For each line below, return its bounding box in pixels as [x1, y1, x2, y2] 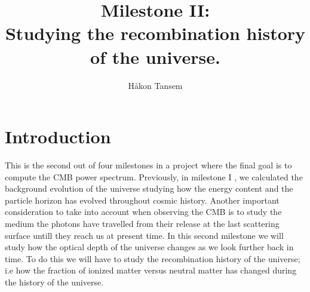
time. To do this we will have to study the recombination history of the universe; [5, 252, 300, 265]
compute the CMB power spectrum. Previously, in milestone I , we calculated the [5, 170, 303, 183]
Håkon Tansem [128, 79, 183, 91]
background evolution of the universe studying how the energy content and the [5, 182, 293, 195]
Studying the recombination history [5, 21, 306, 45]
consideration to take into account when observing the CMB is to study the [5, 205, 282, 218]
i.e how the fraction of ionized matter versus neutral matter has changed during [5, 264, 297, 276]
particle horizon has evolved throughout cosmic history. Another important [5, 193, 280, 206]
